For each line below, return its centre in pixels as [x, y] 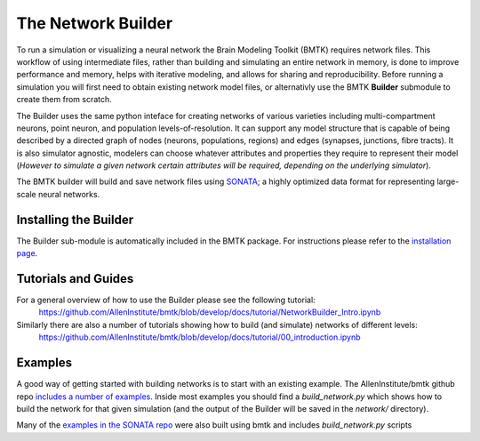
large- [448, 181]
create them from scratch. [64, 100]
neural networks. [69, 194]
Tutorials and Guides [75, 279]
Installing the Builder [75, 219]
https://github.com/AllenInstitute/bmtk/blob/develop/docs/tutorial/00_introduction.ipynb [200, 337]
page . [27, 253]
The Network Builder [95, 23]
